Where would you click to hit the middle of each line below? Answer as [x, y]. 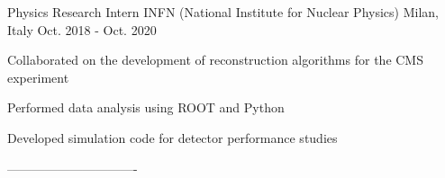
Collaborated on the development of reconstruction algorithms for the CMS [215, 60]
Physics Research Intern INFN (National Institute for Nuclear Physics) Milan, [223, 12]
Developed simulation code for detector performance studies [173, 137]
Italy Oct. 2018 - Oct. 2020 [82, 29]
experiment [38, 77]
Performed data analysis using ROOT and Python [146, 107]
